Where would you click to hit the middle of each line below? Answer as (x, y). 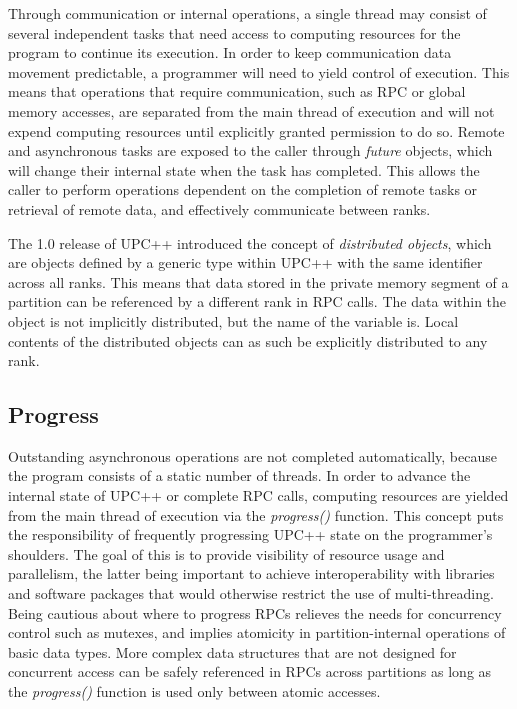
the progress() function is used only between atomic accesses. (194, 691)
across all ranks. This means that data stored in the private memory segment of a (258, 281)
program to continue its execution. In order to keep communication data (230, 52)
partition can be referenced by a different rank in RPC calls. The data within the (257, 301)
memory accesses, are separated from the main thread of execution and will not (251, 110)
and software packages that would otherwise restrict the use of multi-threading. (251, 593)
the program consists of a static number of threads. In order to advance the (239, 475)
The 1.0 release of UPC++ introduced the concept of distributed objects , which (250, 242)
